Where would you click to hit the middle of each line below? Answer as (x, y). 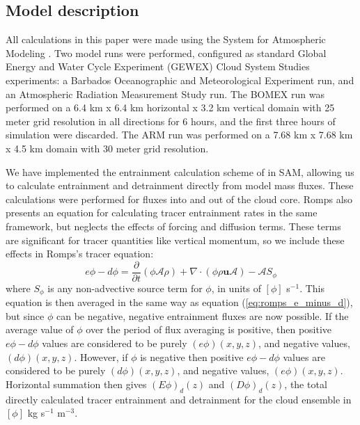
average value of (40, 329)
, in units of (236, 288)
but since (25, 315)
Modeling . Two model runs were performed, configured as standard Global (166, 53)
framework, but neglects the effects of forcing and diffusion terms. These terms (173, 226)
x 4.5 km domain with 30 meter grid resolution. (107, 148)
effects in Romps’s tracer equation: (80, 254)
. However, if (101, 356)
